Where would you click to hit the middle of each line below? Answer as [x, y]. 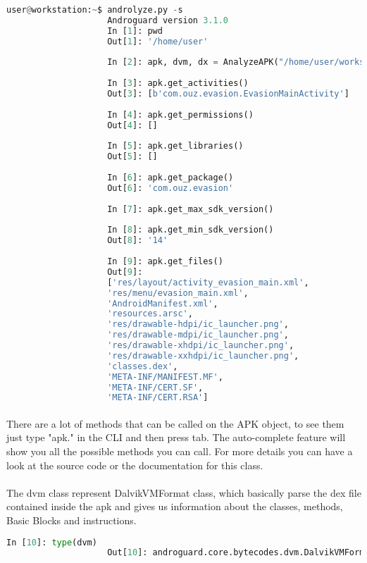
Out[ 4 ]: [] [132, 125]
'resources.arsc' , [150, 314]
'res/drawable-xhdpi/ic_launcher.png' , [201, 345]
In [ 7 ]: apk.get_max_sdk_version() [191, 209]
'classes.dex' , [143, 366]
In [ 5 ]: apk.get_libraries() [175, 146]
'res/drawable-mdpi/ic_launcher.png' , [198, 335]
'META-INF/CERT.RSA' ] [158, 398]
